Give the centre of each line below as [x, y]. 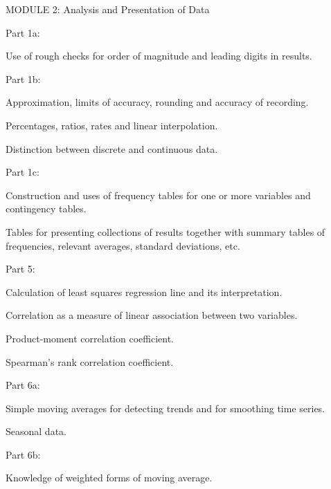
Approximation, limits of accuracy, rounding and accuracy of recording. [157, 102]
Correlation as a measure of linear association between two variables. [152, 315]
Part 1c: [23, 172]
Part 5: [20, 269]
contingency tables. [46, 209]
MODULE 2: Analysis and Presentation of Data [108, 9]
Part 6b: [23, 454]
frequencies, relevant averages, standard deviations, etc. [123, 245]
